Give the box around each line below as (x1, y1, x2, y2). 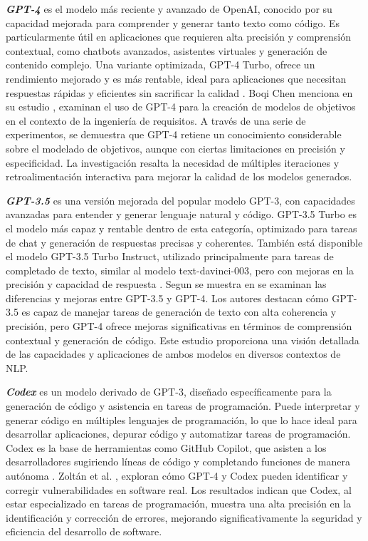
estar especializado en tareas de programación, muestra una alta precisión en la (6, 496, 352, 511)
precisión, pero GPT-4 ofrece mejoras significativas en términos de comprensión (6, 319, 352, 334)
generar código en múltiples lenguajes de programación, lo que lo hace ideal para (6, 412, 357, 427)
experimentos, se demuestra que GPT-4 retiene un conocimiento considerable (6, 127, 342, 142)
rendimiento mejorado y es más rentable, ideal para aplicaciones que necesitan (6, 71, 347, 86)
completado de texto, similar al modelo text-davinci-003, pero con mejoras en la (6, 262, 354, 277)
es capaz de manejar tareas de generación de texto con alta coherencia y (21, 304, 337, 319)
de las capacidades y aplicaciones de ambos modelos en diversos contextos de (6, 346, 341, 361)
